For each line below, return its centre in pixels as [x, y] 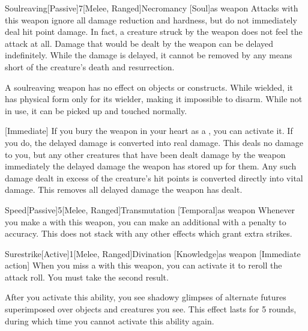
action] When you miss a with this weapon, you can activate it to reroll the [143, 265]
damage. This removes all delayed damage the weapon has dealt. [124, 190]
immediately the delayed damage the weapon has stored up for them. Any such [151, 166]
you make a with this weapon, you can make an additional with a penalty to [146, 221]
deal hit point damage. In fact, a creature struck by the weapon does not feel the [154, 32]
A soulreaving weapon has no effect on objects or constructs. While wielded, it [149, 87]
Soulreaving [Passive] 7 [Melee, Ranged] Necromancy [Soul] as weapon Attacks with [152, 8]
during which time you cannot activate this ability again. [110, 320]
